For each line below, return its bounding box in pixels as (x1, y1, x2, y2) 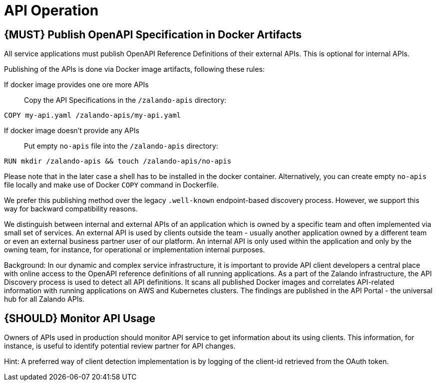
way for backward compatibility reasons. (4, 204, 138, 213)
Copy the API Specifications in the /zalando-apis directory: (24, 96, 227, 105)
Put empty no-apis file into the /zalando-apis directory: (24, 142, 218, 151)
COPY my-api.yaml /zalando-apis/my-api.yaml (4, 111, 181, 120)
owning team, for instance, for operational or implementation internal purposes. (4, 245, 265, 254)
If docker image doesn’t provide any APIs (4, 126, 139, 135)
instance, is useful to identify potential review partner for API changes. (4, 342, 236, 351)
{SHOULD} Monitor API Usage (4, 312, 156, 325)
